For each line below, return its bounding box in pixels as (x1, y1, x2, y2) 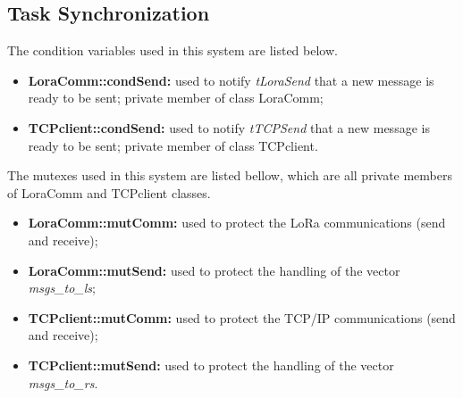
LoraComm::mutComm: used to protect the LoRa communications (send (28, 213, 446, 232)
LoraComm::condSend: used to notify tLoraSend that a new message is (28, 70, 434, 89)
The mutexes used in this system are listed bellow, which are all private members (7, 166, 453, 185)
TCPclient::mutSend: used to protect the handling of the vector (28, 355, 394, 374)
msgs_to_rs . (28, 373, 98, 392)
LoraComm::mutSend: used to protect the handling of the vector (28, 261, 400, 279)
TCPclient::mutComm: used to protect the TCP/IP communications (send (28, 308, 456, 327)
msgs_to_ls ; (28, 278, 96, 297)
